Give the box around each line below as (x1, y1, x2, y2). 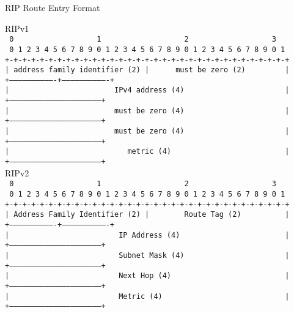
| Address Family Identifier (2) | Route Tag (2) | (5, 210, 290, 219)
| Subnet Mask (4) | (5, 251, 290, 260)
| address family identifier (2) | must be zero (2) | (5, 66, 290, 75)
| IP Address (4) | (5, 230, 290, 239)
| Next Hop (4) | (5, 271, 290, 281)
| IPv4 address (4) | (5, 86, 290, 95)
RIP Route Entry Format (5, 1, 100, 13)
